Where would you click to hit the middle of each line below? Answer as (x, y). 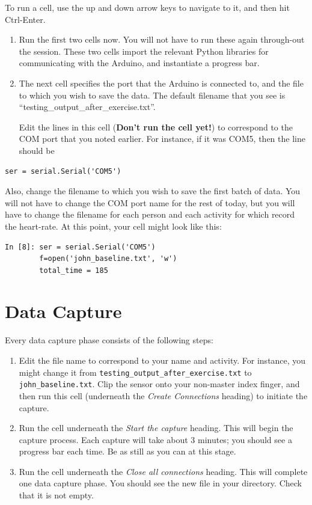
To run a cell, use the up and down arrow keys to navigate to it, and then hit (147, 7)
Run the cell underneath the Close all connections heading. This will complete (163, 471)
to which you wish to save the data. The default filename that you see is (152, 95)
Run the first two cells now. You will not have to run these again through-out (162, 39)
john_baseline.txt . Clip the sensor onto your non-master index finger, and (159, 384)
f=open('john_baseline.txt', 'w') (108, 259)
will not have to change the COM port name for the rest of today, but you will (150, 202)
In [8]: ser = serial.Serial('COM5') (80, 247)
